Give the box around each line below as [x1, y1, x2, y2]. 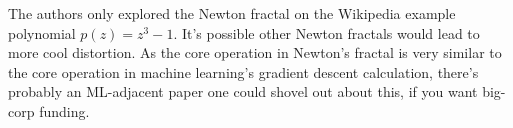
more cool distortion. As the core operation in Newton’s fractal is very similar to [8, 42, 502, 63]
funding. [39, 100, 90, 121]
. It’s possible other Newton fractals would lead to [173, 22, 480, 43]
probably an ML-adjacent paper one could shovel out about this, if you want [8, 81, 478, 102]
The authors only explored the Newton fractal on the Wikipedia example [8, 3, 456, 23]
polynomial [8, 22, 76, 43]
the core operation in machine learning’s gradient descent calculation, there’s [8, 61, 479, 82]
